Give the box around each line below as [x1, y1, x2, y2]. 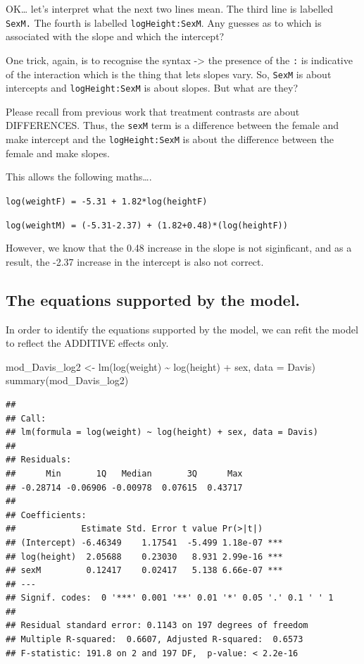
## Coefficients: [6, 510, 87, 520]
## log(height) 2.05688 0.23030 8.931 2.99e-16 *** [6, 551, 283, 562]
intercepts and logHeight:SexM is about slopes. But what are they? [6, 80, 299, 95]
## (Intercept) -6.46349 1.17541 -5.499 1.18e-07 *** [6, 537, 283, 548]
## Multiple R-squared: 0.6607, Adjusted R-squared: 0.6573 [6, 634, 303, 645]
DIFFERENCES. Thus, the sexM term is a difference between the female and [6, 118, 339, 133]
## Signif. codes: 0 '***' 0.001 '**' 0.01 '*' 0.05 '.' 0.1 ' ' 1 [6, 593, 334, 603]
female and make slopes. [6, 145, 110, 160]
